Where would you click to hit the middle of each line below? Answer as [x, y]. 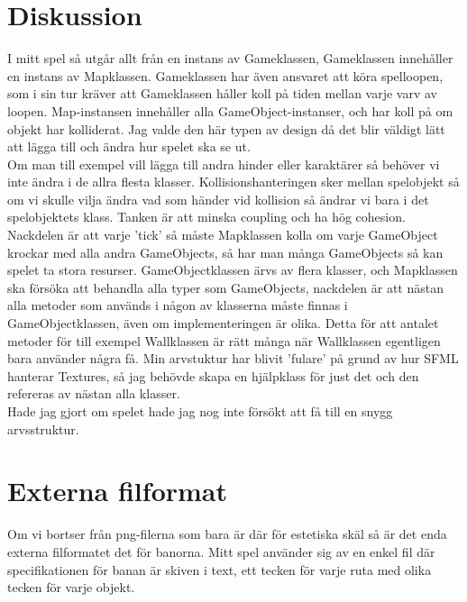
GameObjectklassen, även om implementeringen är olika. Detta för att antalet [223, 323]
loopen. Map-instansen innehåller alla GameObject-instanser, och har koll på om [230, 110]
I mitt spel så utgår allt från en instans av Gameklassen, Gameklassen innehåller [230, 58]
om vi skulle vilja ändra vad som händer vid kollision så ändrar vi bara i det [218, 199]
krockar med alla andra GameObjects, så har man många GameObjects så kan [225, 252]
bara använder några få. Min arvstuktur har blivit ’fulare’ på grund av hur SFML [233, 358]
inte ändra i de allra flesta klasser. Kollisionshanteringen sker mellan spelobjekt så [233, 182]
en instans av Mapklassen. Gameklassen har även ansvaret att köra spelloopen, [225, 75]
